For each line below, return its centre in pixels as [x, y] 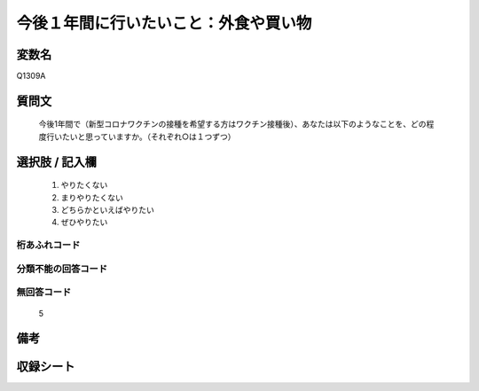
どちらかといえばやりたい [107, 210]
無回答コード [44, 293]
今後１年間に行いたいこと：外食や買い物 [164, 23]
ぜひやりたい [84, 223]
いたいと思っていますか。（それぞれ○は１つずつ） [145, 137]
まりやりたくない [92, 197]
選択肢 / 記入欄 [57, 162]
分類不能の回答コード [62, 269]
